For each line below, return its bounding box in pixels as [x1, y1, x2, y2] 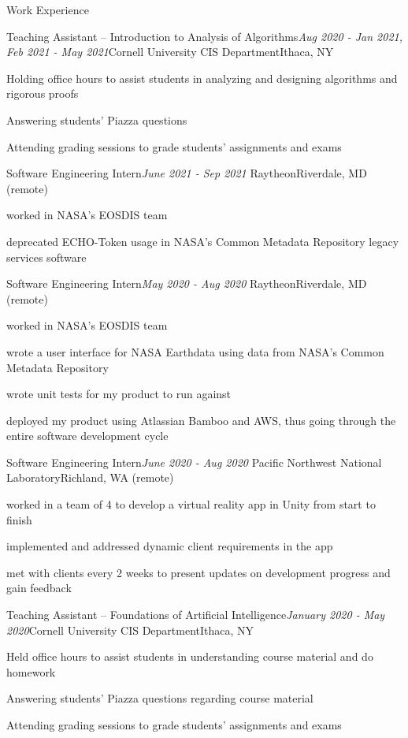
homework [6, 663, 56, 680]
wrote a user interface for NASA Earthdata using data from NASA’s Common [6, 343, 384, 360]
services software [6, 248, 87, 265]
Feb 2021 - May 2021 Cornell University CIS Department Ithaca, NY [6, 43, 334, 60]
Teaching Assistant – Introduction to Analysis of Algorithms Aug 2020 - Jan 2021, [6, 28, 402, 44]
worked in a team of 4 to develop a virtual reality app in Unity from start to [6, 496, 376, 512]
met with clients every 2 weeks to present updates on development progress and [6, 564, 391, 580]
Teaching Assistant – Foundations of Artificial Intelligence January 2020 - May [6, 606, 385, 623]
